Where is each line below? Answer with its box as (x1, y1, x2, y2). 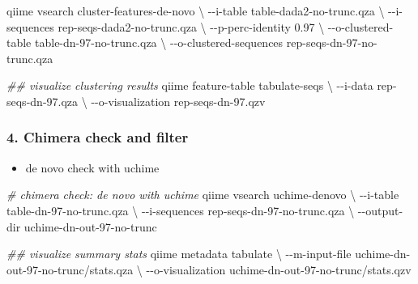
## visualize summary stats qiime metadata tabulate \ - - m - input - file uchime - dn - (6, 245, 411, 262)
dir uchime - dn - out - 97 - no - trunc (6, 218, 157, 235)
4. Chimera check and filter (6, 127, 189, 147)
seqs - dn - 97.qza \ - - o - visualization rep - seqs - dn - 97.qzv (6, 92, 266, 109)
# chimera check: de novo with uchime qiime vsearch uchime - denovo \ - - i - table (6, 186, 399, 203)
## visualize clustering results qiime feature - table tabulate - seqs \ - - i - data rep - (6, 77, 397, 94)
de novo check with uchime (25, 159, 160, 176)
